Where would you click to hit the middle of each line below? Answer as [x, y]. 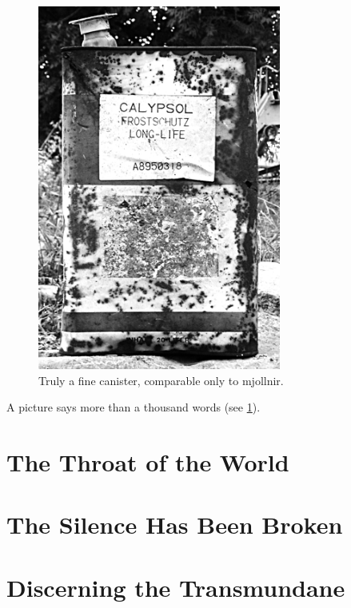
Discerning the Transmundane [176, 587]
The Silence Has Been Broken [175, 525]
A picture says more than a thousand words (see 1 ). [134, 407]
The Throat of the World [148, 461]
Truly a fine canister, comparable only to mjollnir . [161, 380]
